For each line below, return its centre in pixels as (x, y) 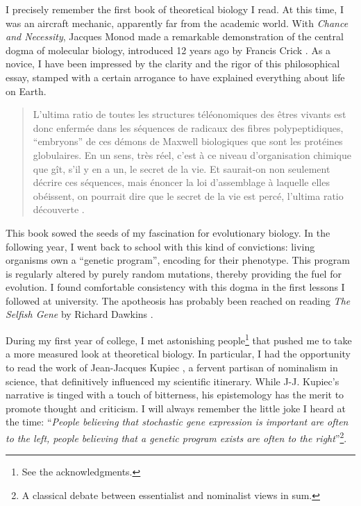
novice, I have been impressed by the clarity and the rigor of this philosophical (173, 64)
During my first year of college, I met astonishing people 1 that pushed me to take (179, 339)
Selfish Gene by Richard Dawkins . (79, 314)
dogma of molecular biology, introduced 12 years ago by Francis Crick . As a (168, 50)
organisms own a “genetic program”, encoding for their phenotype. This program (178, 260)
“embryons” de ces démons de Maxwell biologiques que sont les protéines (188, 141)
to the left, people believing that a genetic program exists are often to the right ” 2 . (176, 437)
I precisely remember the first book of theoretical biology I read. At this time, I (175, 9)
